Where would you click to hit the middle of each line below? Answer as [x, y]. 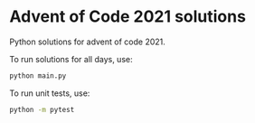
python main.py [38, 76]
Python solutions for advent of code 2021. [87, 42]
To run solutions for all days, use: [71, 59]
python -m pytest [42, 109]
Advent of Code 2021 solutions [128, 17]
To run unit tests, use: [50, 93]
